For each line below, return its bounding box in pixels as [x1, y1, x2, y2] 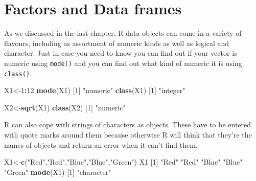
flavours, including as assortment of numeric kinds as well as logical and [4, 37, 229, 48]
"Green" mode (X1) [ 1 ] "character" [4, 166, 111, 177]
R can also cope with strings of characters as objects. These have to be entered [4, 119, 251, 130]
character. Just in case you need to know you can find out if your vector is [4, 48, 237, 58]
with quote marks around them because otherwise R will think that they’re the [4, 129, 252, 140]
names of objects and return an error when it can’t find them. [4, 139, 198, 150]
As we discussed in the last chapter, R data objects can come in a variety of [4, 28, 242, 38]
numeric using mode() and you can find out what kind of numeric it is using [4, 57, 242, 68]
